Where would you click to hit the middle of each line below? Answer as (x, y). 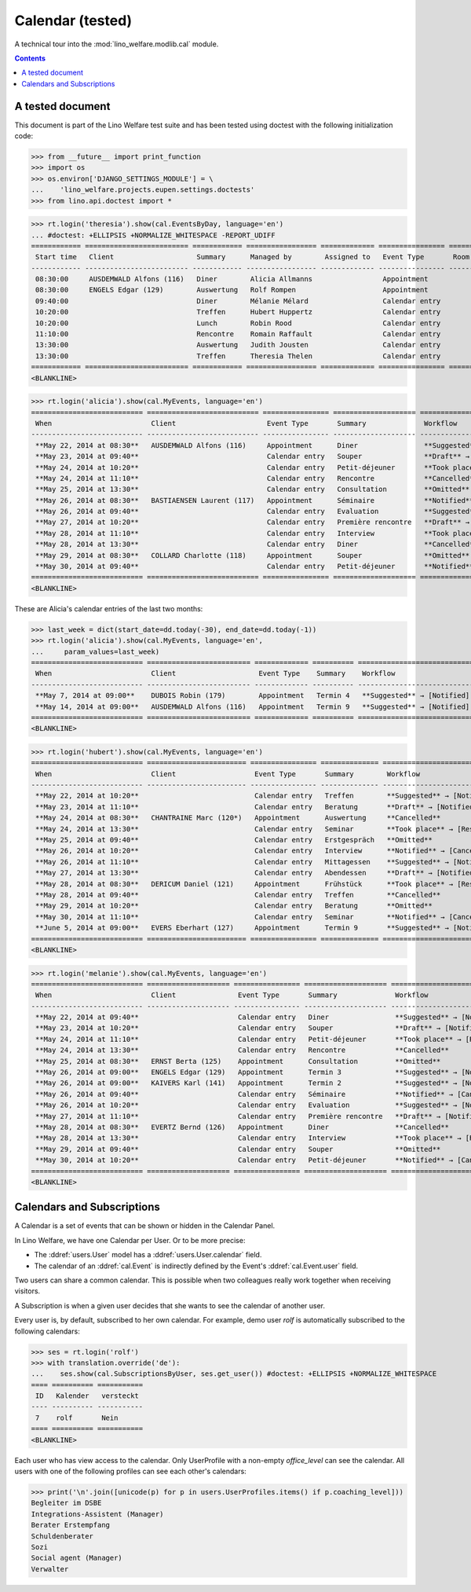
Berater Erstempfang (70, 1525)
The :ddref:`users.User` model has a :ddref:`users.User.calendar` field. (148, 1255)
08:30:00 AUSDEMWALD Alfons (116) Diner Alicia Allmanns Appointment (232, 279)
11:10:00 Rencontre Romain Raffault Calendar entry (238, 334)
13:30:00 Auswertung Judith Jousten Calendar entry (238, 345)
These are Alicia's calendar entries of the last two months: (109, 608)
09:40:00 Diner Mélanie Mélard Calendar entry (238, 301)
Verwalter (50, 1569)
